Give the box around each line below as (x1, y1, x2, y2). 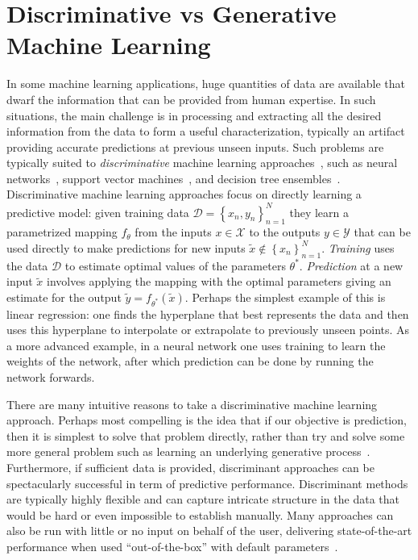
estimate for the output (6, 288, 122, 305)
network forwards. (6, 369, 95, 386)
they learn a (289, 203, 350, 220)
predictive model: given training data (6, 203, 189, 220)
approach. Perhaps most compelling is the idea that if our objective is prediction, (6, 412, 407, 428)
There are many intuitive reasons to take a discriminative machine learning (6, 395, 378, 412)
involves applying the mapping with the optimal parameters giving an (47, 273, 391, 290)
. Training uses (321, 239, 395, 256)
